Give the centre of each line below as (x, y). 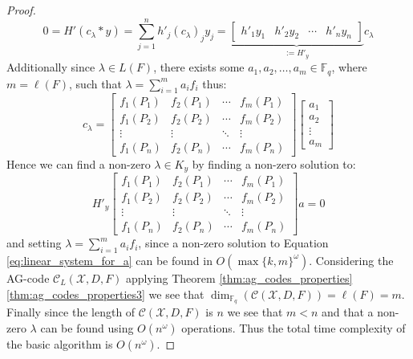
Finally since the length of (71, 312)
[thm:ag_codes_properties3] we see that (105, 294)
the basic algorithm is (60, 344)
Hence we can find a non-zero (79, 163)
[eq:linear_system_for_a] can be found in (109, 260)
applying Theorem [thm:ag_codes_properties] (239, 277)
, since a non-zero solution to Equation (233, 243)
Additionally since (51, 67)
